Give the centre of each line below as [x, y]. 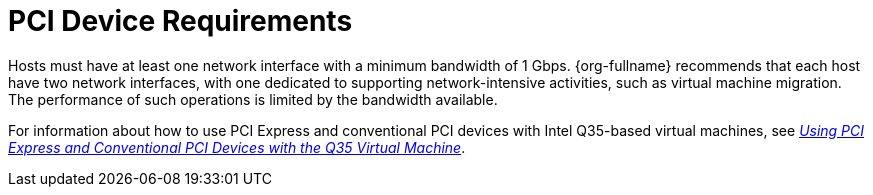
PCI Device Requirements [180, 21]
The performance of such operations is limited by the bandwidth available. [253, 99]
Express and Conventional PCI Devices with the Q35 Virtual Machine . [237, 147]
